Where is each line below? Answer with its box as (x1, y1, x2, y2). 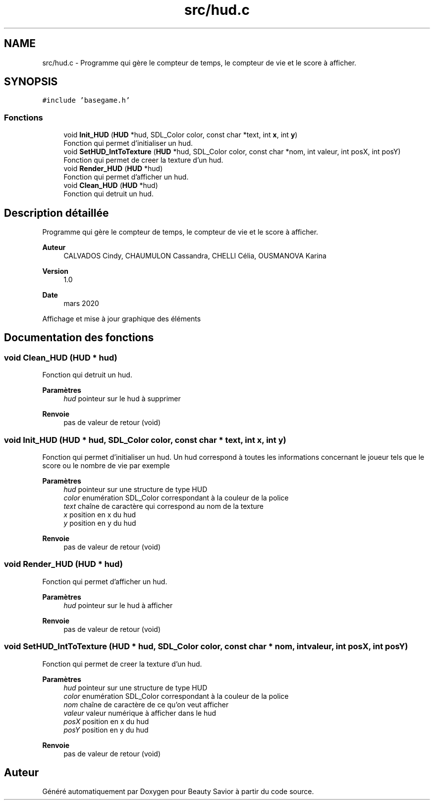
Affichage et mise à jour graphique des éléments (42, 314, 201, 323)
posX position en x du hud (63, 717, 149, 726)
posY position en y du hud (63, 725, 149, 734)
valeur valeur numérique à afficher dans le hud (63, 708, 217, 717)
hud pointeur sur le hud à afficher (63, 601, 173, 610)
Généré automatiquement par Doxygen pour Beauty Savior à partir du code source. (42, 787, 314, 796)
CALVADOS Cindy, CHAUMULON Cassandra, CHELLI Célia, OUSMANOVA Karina (63, 251, 326, 260)
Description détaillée (4, 206, 109, 219)
